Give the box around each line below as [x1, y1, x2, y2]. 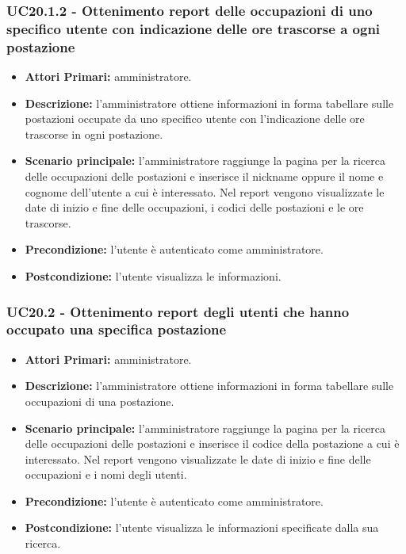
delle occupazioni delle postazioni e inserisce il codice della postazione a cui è [25, 435, 400, 452]
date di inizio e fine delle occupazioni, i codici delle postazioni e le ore [25, 199, 364, 216]
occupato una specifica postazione [6, 319, 227, 339]
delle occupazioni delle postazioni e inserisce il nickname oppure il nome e [25, 168, 384, 185]
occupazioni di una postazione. [25, 392, 174, 409]
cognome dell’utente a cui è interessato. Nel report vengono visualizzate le [25, 183, 385, 200]
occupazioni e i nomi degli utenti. [25, 466, 187, 483]
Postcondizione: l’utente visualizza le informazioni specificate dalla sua [25, 519, 379, 536]
